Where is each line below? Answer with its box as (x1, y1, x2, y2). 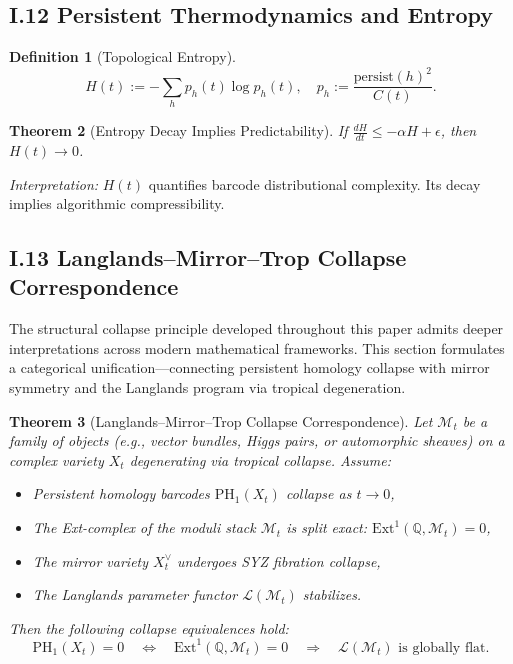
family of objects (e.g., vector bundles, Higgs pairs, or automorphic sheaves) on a (9, 430, 505, 451)
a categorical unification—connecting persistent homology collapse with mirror (9, 357, 490, 378)
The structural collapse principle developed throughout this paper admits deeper (9, 318, 504, 339)
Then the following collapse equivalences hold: (9, 617, 289, 638)
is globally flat (398, 640, 486, 655)
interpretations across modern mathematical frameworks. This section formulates (9, 337, 505, 358)
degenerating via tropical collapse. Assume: (129, 449, 391, 470)
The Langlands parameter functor (32, 584, 238, 605)
